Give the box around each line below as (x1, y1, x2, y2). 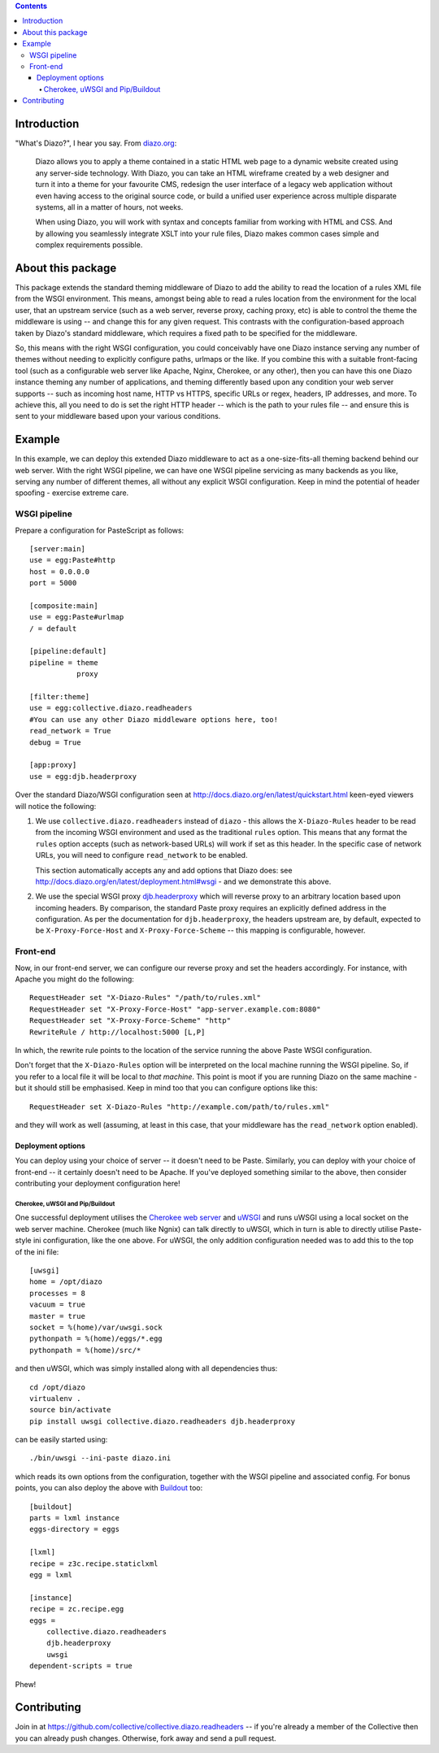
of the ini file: (15, 1246, 59, 1256)
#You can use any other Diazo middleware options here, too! (29, 715, 278, 724)
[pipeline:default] (29, 646, 107, 656)
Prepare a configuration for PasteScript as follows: (15, 525, 185, 535)
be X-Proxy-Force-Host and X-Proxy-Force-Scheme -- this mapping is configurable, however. (35, 925, 366, 935)
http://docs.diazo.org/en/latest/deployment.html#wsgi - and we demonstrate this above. (35, 876, 332, 886)
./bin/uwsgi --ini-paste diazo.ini (29, 1454, 172, 1463)
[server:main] (29, 544, 85, 553)
